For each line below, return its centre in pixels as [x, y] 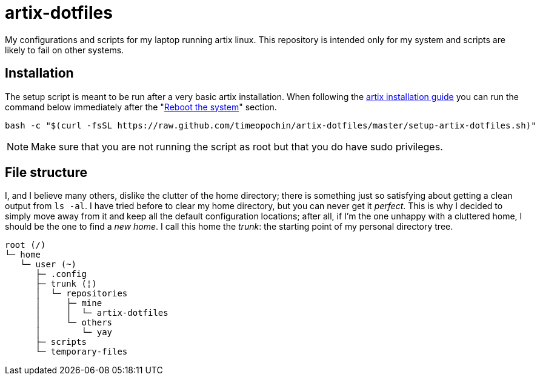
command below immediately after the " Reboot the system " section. [141, 107]
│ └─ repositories [82, 294]
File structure [46, 173]
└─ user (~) [48, 265]
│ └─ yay [74, 332]
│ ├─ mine [69, 303]
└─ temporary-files [82, 352]
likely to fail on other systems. [65, 50]
